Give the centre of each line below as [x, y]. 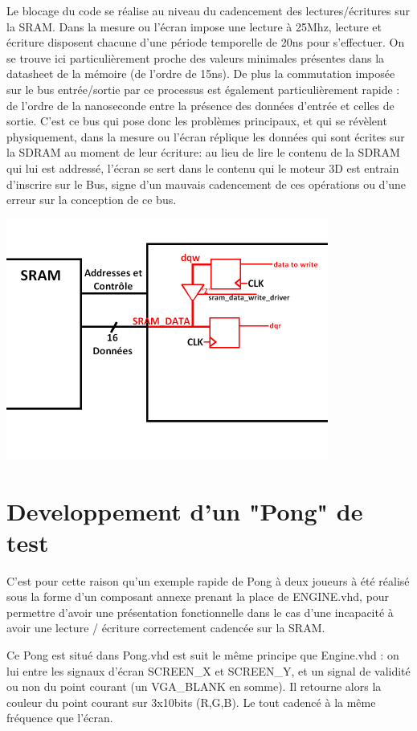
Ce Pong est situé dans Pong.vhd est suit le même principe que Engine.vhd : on [203, 655]
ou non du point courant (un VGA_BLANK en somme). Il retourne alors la [194, 686]
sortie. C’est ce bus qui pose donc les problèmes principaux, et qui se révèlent [197, 121]
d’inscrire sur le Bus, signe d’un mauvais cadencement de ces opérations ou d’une [206, 184]
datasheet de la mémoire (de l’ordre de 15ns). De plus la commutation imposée [201, 74]
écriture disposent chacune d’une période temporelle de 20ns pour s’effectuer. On [206, 42]
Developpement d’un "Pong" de [185, 510]
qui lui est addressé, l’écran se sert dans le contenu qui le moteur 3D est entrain [203, 167]
